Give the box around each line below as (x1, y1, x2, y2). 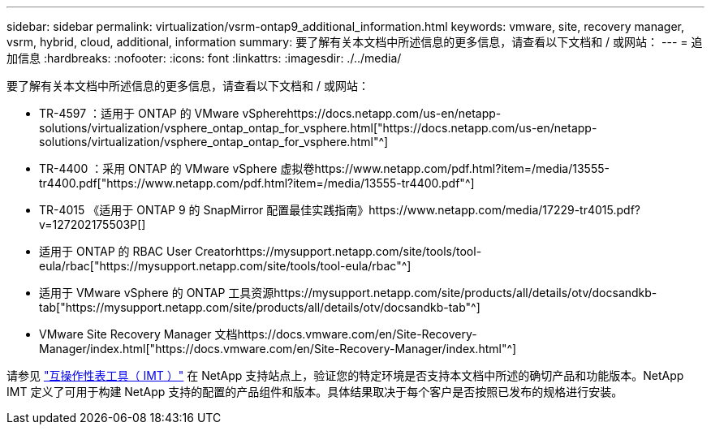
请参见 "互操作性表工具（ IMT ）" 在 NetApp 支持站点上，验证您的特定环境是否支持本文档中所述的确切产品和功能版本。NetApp (6, 369, 684, 382)
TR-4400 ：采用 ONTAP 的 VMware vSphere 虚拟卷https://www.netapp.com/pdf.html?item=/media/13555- (39, 162, 610, 175)
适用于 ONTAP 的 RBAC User (39, 244, 192, 258)
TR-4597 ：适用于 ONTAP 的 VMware (39, 106, 239, 120)
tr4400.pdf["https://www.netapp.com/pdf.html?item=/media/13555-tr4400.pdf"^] (39, 176, 475, 190)
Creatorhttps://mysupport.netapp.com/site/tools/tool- (195, 244, 482, 258)
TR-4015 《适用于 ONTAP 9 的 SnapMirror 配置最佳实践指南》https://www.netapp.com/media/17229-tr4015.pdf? (39, 203, 640, 217)
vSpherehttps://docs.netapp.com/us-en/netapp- (242, 106, 502, 120)
